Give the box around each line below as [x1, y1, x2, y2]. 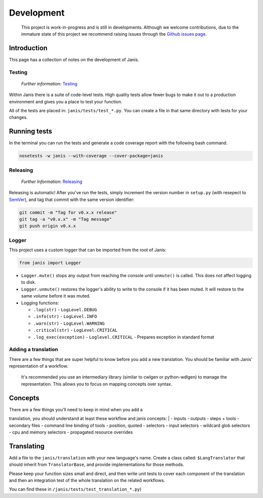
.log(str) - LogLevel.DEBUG [33, 307, 97, 312]
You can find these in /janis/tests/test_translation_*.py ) [9, 486, 142, 492]
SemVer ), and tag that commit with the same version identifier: [9, 197, 134, 202]
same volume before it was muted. [21, 293, 91, 299]
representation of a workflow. [9, 363, 68, 369]
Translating [9, 442, 45, 450]
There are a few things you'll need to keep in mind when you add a [9, 406, 143, 412]
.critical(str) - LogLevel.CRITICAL [33, 327, 118, 333]
